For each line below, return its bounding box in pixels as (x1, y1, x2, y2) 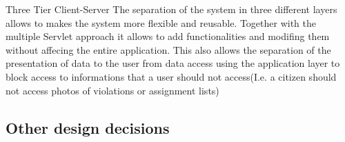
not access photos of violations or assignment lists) (6, 83, 219, 97)
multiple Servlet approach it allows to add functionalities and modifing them (6, 29, 330, 43)
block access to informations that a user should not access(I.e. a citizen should (6, 69, 337, 83)
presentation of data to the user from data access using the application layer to (6, 56, 340, 70)
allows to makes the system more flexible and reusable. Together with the (6, 15, 317, 30)
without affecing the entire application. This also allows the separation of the (6, 42, 331, 57)
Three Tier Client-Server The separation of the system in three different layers (6, 2, 337, 16)
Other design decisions (6, 116, 170, 138)
